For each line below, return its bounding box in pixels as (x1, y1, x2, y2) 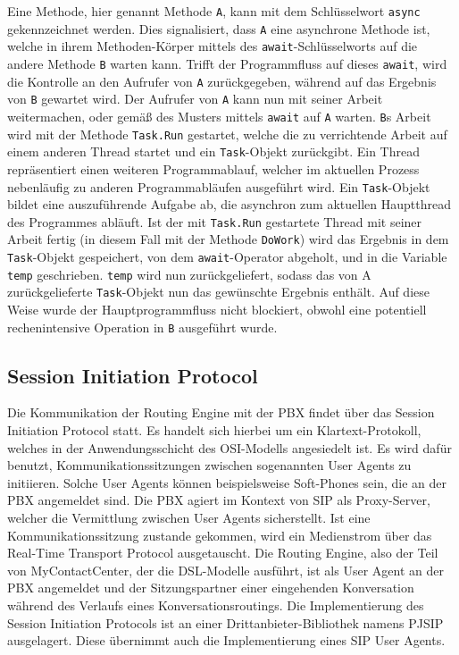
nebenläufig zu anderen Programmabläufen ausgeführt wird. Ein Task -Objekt (7, 177, 430, 196)
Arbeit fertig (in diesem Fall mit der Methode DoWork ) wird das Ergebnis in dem (7, 230, 449, 248)
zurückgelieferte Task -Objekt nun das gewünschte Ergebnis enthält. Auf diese (7, 282, 430, 301)
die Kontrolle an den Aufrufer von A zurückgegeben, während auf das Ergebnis (7, 71, 437, 90)
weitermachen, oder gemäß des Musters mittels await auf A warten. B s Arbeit (7, 106, 431, 125)
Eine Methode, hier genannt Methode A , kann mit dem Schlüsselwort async (7, 2, 421, 20)
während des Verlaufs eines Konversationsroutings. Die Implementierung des (7, 596, 424, 615)
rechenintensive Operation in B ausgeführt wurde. (7, 317, 278, 336)
